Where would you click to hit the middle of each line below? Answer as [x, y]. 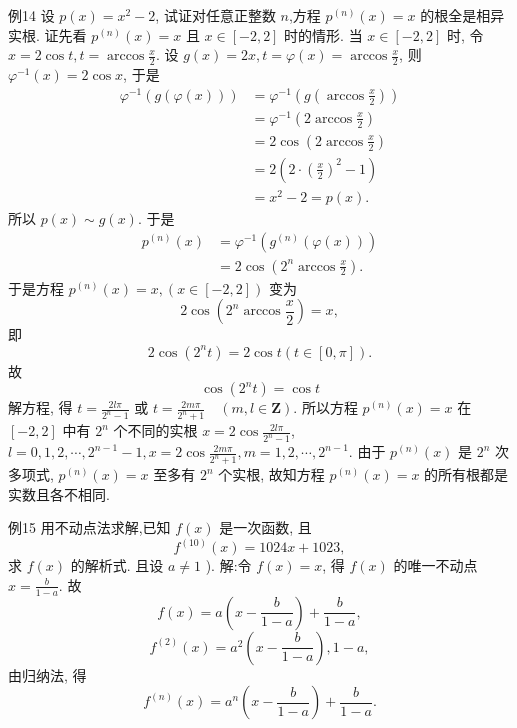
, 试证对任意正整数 [215, 15]
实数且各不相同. [59, 493]
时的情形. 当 [323, 34]
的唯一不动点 [435, 565]
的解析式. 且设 [117, 565]
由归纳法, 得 [47, 674]
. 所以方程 [325, 407]
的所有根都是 [466, 474]
